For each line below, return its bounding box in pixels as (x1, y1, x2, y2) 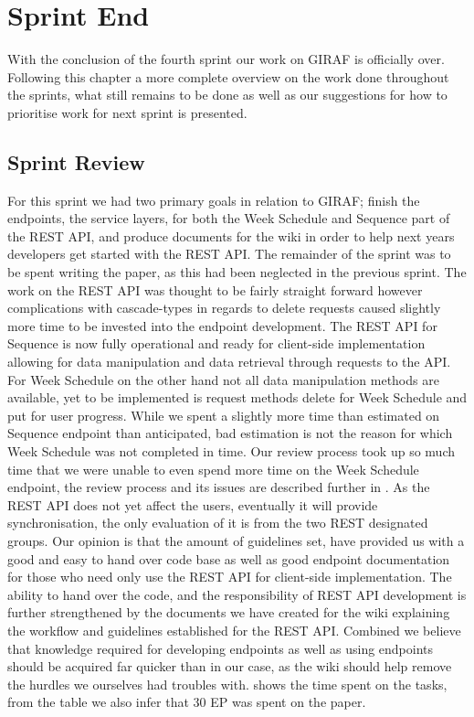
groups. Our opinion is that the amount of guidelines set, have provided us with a (7, 530, 465, 550)
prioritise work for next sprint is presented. (7, 102, 248, 122)
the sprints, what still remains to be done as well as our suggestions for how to (7, 85, 448, 104)
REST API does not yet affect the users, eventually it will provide (7, 495, 378, 514)
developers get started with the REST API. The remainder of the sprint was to (7, 244, 451, 263)
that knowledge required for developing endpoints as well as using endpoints (7, 638, 434, 658)
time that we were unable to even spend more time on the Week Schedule (7, 459, 419, 478)
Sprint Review (7, 147, 145, 176)
